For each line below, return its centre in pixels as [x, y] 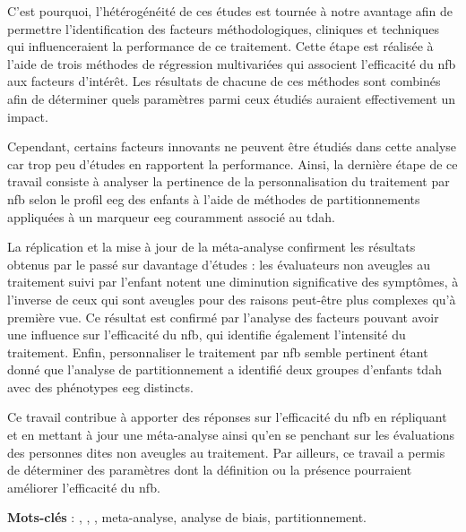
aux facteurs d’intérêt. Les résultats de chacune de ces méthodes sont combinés [224, 81]
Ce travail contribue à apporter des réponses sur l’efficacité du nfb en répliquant [227, 417]
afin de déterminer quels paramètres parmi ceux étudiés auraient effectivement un [232, 98]
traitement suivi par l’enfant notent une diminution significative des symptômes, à [233, 282]
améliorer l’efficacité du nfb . [84, 487]
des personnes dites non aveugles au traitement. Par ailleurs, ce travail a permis [226, 452]
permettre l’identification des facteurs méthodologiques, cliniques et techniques [223, 28]
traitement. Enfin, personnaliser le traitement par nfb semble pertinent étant [218, 352]
